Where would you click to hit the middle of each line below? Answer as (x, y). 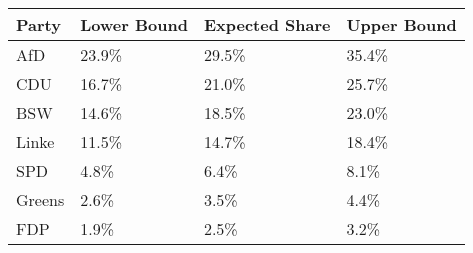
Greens (40, 199)
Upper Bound (401, 24)
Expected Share (267, 24)
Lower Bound (134, 24)
